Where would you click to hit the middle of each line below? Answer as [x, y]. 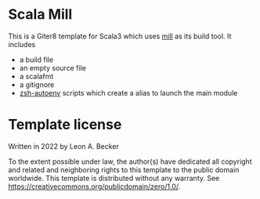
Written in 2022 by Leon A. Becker [64, 146]
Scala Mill [40, 14]
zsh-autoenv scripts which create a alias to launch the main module [128, 92]
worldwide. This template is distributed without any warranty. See [114, 178]
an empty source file [52, 67]
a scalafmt [36, 76]
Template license [65, 125]
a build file [36, 60]
